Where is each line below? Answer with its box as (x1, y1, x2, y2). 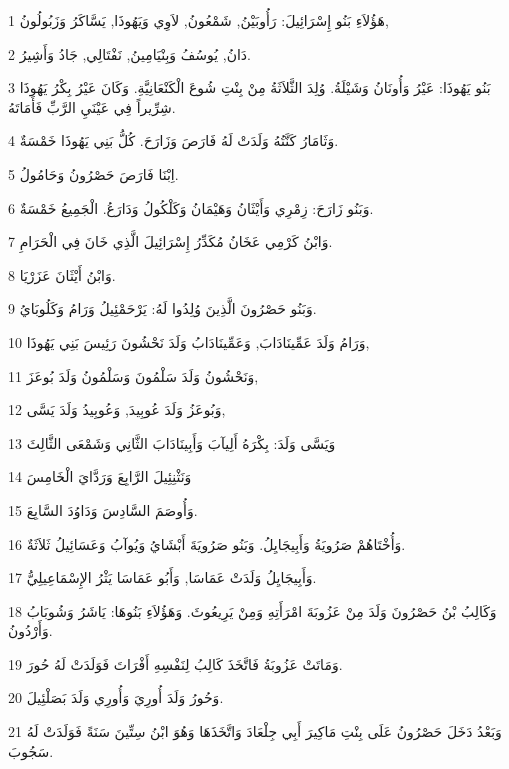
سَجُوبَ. (8, 740, 54, 761)
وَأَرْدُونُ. (8, 620, 53, 641)
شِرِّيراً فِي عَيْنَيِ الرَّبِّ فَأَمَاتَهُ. (8, 96, 176, 117)
